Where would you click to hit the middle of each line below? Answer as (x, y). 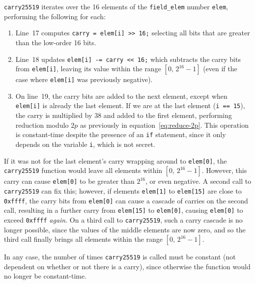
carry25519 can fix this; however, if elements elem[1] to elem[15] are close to (123, 190)
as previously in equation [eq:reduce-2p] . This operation (164, 125)
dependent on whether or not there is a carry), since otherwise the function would (127, 266)
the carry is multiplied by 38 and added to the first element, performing (124, 115)
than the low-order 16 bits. (56, 42)
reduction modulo (42, 125)
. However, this (224, 170)
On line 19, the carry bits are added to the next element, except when (121, 96)
